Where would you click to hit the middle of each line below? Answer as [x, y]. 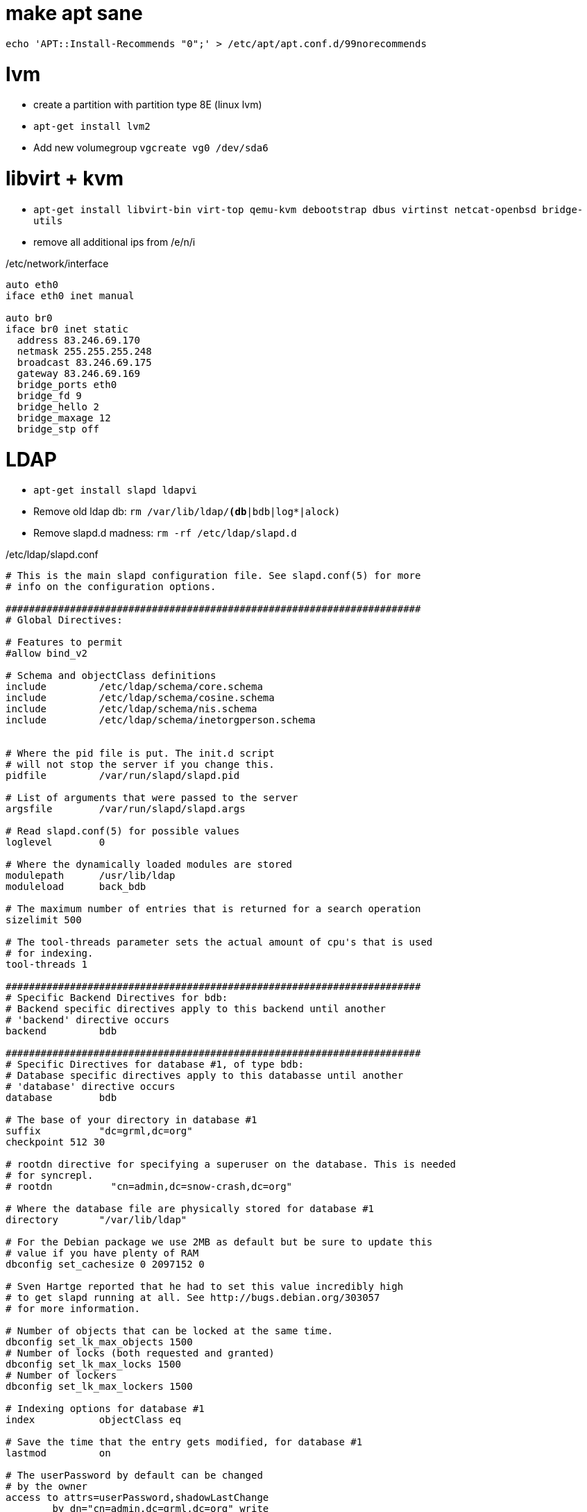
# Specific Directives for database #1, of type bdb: [155, 1065]
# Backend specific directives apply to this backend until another [196, 1009]
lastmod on [58, 1453]
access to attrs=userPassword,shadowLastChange [137, 1498]
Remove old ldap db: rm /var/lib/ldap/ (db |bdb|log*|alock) [187, 512]
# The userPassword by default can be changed [134, 1476]
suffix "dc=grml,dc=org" [99, 1131]
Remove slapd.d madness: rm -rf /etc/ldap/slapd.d [165, 533]
